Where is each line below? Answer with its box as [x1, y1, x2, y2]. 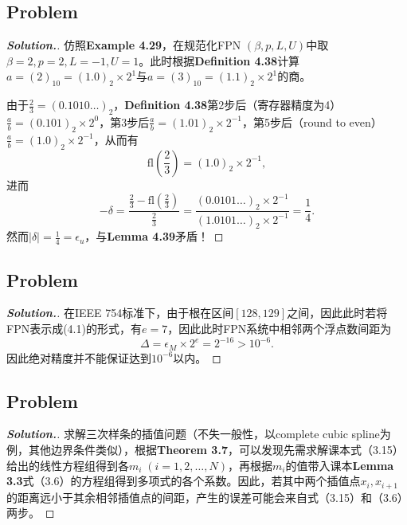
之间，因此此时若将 [287, 304, 388, 321]
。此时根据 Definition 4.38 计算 [139, 52, 300, 69]
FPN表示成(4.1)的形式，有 [6, 319, 142, 336]
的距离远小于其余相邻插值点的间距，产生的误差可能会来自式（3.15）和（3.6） [6, 488, 403, 505]
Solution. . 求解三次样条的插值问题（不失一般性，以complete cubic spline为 [6, 425, 391, 442]
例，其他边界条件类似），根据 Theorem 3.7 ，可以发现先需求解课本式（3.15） [6, 441, 404, 457]
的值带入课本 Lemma [285, 456, 394, 473]
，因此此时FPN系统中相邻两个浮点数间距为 [167, 319, 392, 336]
